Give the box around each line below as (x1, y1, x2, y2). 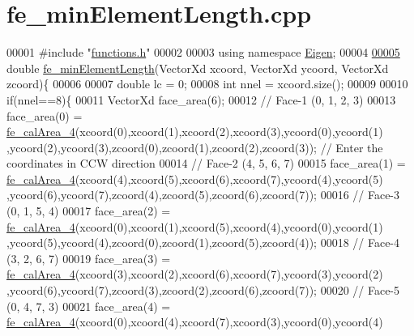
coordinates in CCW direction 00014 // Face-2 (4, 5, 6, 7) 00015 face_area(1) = (6, 155, 406, 172)
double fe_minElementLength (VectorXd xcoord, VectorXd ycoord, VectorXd (6, 59, 389, 76)
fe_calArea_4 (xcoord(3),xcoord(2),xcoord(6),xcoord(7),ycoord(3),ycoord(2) (6, 266, 383, 283)
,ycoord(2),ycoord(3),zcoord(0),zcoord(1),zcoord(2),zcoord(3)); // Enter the (6, 138, 383, 155)
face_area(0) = (6, 107, 83, 124)
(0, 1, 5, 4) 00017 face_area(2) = (6, 202, 171, 219)
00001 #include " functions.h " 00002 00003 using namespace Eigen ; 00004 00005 (6, 44, 400, 61)
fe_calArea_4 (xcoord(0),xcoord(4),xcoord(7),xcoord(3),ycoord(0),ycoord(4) (6, 313, 383, 330)
